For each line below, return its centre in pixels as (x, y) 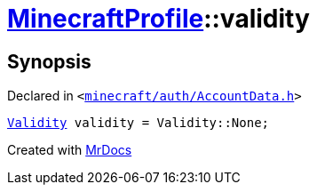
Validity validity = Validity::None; (139, 123)
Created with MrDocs (70, 150)
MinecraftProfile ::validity (158, 19)
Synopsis (49, 61)
